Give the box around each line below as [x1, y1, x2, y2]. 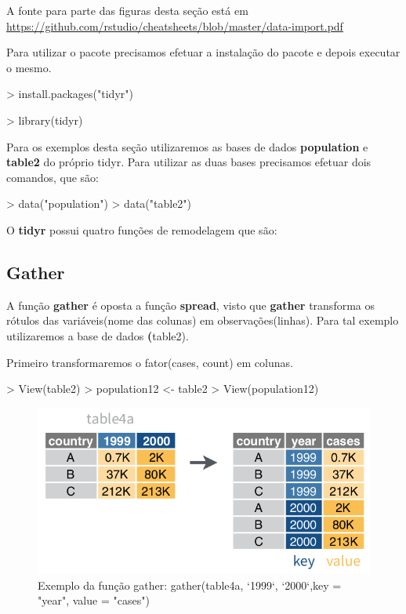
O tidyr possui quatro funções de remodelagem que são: [6, 221, 277, 238]
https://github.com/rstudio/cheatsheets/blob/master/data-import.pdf [6, 17, 343, 34]
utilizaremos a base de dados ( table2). [6, 327, 189, 343]
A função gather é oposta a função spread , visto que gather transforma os [6, 296, 375, 313]
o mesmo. [6, 59, 52, 75]
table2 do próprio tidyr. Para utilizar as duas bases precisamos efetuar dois [6, 154, 372, 170]
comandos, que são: [6, 169, 99, 185]
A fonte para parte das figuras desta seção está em [6, 2, 248, 18]
